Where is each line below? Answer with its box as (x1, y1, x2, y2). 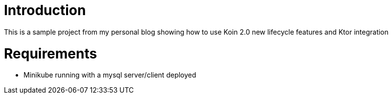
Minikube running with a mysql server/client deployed (23, 71, 196, 79)
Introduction (4, 2, 86, 19)
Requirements (4, 45, 97, 62)
